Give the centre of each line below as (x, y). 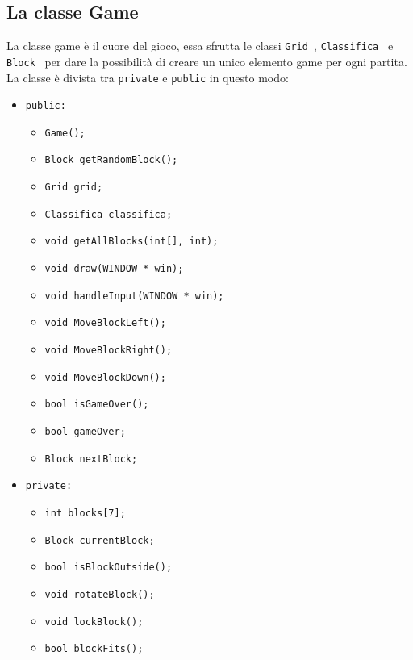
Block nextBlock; (91, 459)
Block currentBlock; (100, 540)
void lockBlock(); (94, 622)
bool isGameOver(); (97, 405)
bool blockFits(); (94, 649)
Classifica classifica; (108, 214)
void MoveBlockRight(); (108, 351)
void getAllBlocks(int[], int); (131, 242)
